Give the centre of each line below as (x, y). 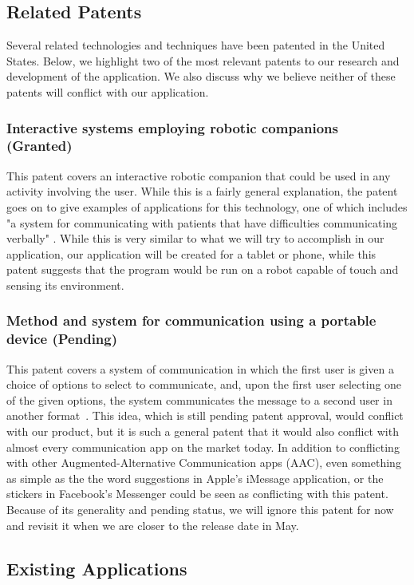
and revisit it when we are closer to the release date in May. (153, 525)
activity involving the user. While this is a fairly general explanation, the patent (202, 191)
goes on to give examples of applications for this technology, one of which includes (207, 206)
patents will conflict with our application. (108, 91)
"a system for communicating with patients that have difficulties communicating (202, 222)
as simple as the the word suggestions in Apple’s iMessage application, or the (195, 478)
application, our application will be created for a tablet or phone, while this (191, 253)
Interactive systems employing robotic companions (172, 127)
